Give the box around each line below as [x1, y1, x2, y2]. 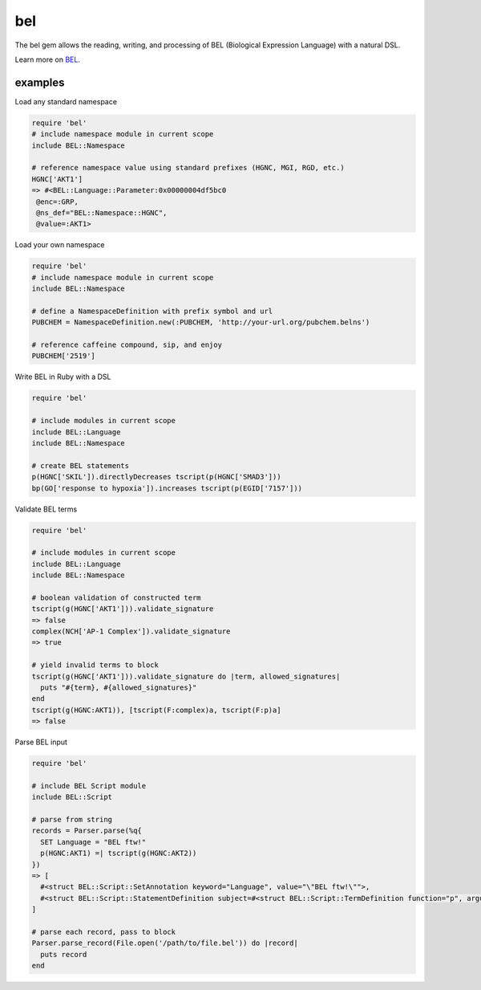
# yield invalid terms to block [31, 661, 160, 670]
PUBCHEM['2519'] [31, 352, 96, 361]
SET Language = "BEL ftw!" [40, 837, 147, 846]
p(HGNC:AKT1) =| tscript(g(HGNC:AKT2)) [40, 849, 197, 858]
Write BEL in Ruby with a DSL [14, 372, 111, 381]
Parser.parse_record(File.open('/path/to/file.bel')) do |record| [31, 939, 298, 947]
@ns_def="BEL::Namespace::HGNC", [36, 208, 168, 217]
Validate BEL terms [14, 504, 78, 514]
